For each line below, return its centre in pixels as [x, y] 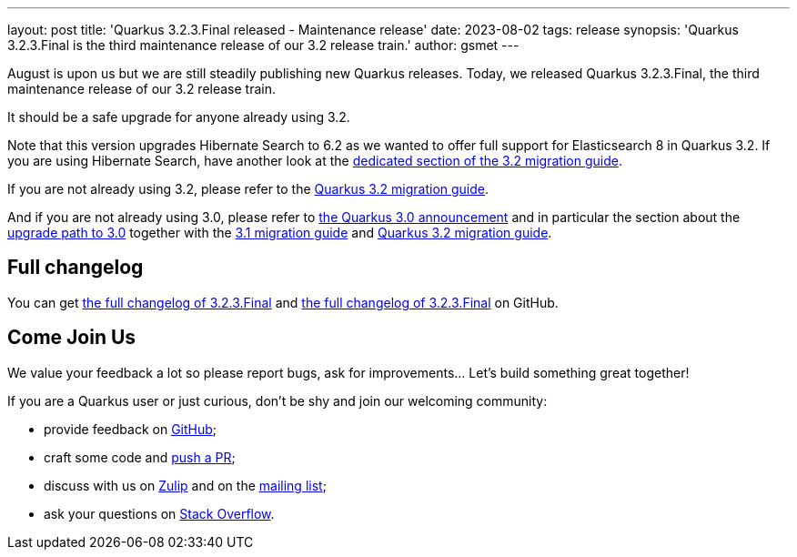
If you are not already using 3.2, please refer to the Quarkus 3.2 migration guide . [248, 189]
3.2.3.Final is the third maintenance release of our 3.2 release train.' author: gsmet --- [263, 45]
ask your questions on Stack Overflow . [159, 513]
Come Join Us [72, 338]
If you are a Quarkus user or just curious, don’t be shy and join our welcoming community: [277, 400]
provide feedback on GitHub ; [131, 429]
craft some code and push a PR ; [140, 457]
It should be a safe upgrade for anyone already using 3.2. [179, 117]
